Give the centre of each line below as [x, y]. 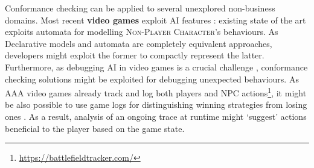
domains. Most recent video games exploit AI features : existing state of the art [155, 20]
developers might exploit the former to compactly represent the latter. [135, 55]
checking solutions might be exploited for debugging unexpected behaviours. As [152, 79]
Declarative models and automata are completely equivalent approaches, [139, 43]
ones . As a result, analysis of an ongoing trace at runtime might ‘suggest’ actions [156, 116]
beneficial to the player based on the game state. [95, 128]
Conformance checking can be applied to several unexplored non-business [140, 8]
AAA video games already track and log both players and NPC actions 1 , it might [156, 92]
